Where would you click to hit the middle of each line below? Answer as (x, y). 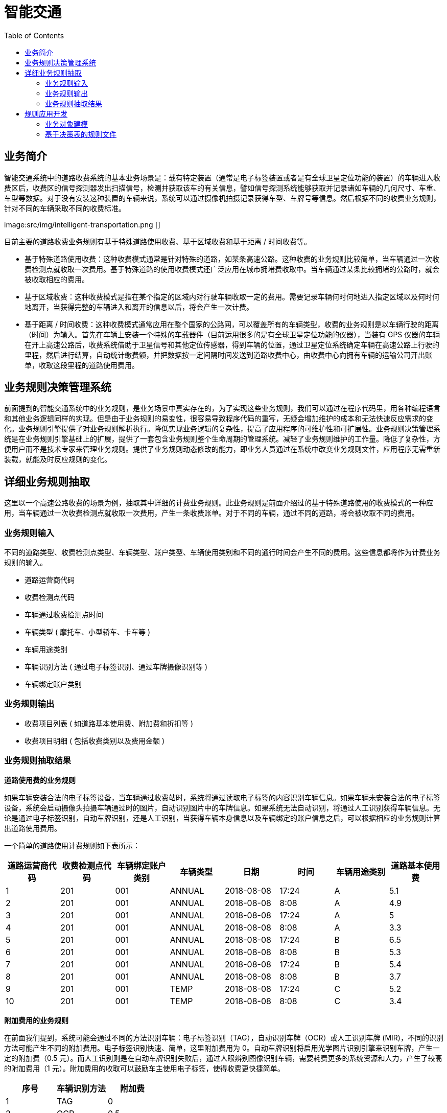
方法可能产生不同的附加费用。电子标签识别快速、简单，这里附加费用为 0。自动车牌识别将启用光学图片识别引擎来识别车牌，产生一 (222, 1048)
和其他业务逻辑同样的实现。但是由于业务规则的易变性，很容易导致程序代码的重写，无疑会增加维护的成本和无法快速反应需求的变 (219, 419)
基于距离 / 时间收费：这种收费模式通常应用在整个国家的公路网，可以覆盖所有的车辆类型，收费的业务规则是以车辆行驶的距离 (232, 324)
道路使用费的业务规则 (40, 780)
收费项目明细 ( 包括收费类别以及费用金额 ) (95, 740)
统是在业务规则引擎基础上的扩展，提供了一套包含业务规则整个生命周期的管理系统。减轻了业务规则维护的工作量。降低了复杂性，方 (222, 439)
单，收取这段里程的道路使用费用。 (82, 365)
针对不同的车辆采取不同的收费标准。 (65, 208)
